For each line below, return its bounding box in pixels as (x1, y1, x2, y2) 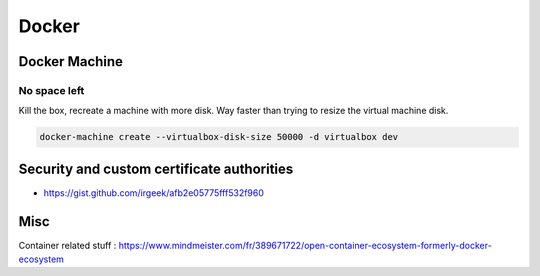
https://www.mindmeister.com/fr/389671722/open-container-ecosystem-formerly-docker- (118, 239, 492, 251)
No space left (18, 83, 85, 97)
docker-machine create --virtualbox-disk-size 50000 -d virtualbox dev (39, 131, 399, 143)
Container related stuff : (18, 239, 117, 251)
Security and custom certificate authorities (18, 160, 294, 177)
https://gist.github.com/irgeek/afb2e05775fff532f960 (43, 186, 265, 199)
